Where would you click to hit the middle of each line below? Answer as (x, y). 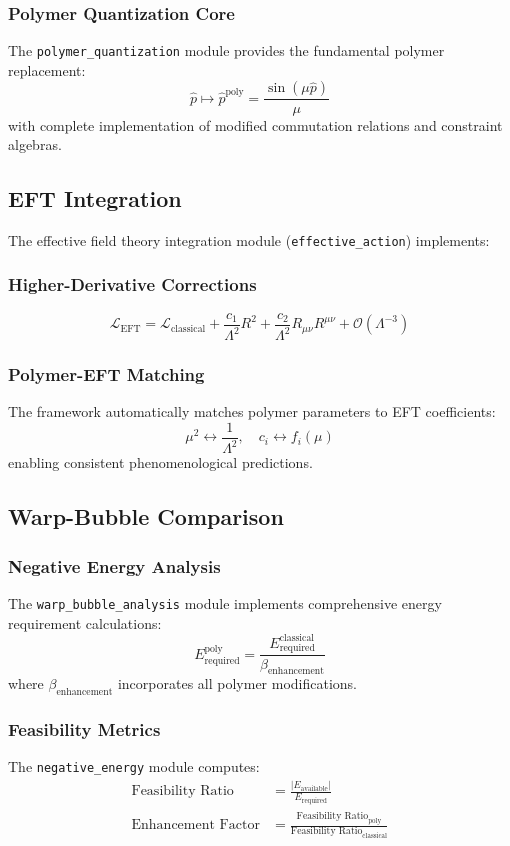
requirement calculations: (85, 622)
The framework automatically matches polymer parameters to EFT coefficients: (252, 411)
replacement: (47, 69)
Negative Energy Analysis (114, 565)
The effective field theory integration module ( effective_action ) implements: (249, 239)
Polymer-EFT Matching (106, 374)
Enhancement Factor (195, 825)
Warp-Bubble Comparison (146, 516)
